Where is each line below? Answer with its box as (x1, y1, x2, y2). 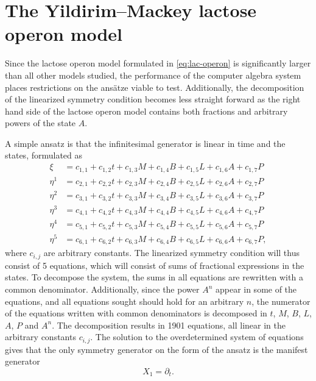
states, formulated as (5, 149, 83, 162)
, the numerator (251, 294, 311, 307)
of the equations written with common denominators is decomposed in (5, 307, 267, 319)
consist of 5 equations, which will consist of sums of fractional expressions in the (5, 258, 304, 271)
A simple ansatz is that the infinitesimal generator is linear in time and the (5, 137, 286, 149)
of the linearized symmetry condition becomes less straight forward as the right (5, 93, 301, 105)
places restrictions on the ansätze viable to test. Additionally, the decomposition (5, 80, 304, 93)
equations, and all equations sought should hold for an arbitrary (5, 294, 244, 307)
